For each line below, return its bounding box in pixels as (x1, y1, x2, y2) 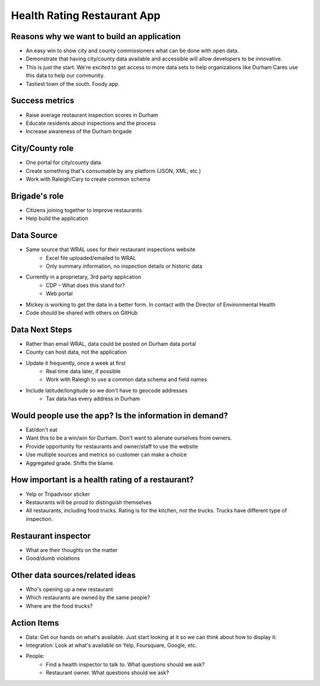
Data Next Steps (11, 325, 72, 335)
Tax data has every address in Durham (46, 395, 140, 402)
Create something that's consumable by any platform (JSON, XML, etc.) (25, 167, 201, 174)
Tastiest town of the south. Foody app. (25, 80, 120, 87)
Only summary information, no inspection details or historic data (46, 262, 203, 270)
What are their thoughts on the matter (25, 546, 118, 553)
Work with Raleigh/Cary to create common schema (25, 175, 151, 182)
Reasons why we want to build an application (11, 31, 181, 41)
